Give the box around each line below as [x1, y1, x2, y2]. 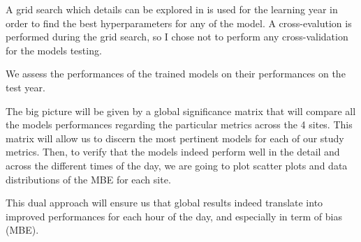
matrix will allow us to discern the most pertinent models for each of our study [6, 130, 344, 145]
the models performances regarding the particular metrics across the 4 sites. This [6, 117, 353, 132]
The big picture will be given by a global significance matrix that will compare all [6, 103, 356, 118]
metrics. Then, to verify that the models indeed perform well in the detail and [6, 144, 340, 159]
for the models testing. [6, 43, 102, 57]
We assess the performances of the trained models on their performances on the [6, 66, 346, 81]
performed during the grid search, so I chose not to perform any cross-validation [6, 29, 348, 44]
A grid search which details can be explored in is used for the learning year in [6, 2, 338, 16]
